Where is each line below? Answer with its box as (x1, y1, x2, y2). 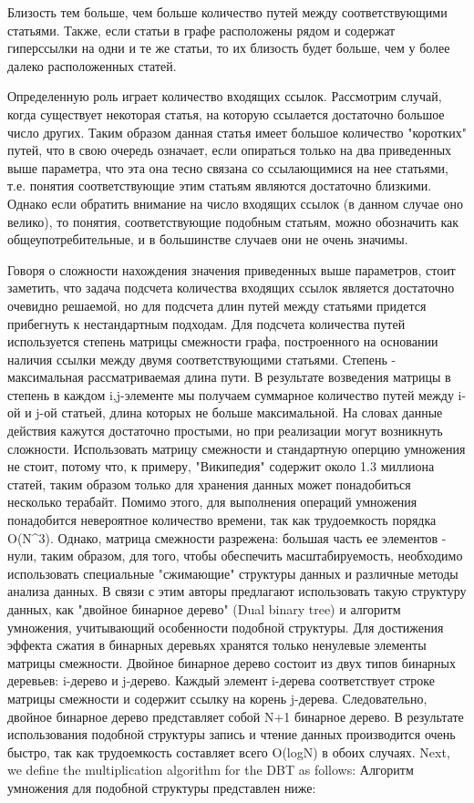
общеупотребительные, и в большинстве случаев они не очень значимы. (7, 230, 408, 249)
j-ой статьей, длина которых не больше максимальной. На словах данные (36, 403, 443, 422)
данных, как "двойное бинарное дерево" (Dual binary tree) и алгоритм (7, 600, 401, 618)
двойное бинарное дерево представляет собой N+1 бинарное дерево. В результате (7, 706, 464, 726)
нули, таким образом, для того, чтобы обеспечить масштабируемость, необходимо (7, 546, 463, 565)
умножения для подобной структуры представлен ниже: (7, 777, 316, 797)
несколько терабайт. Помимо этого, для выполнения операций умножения (7, 492, 417, 511)
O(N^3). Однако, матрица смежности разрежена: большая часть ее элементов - (7, 528, 447, 547)
